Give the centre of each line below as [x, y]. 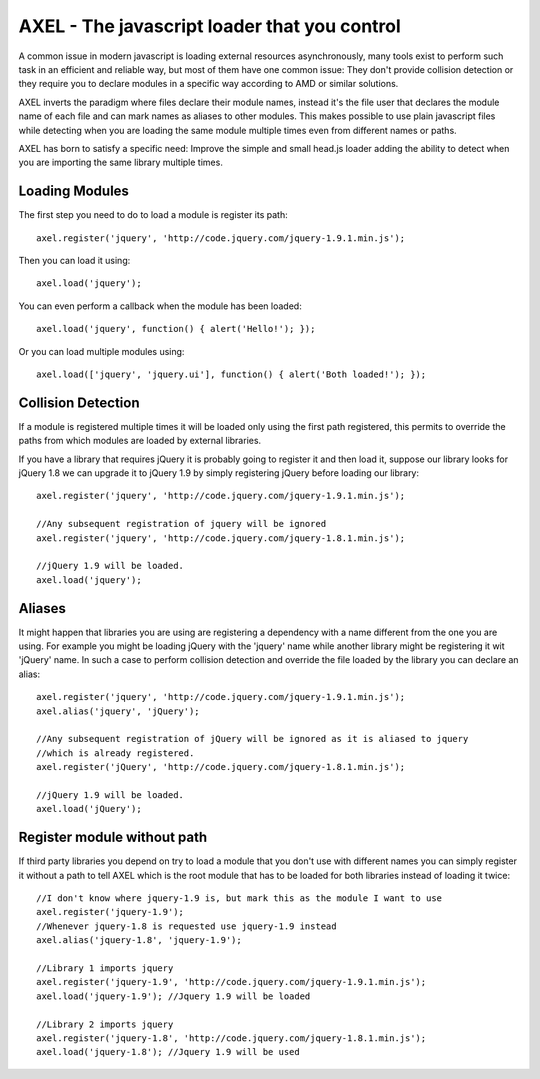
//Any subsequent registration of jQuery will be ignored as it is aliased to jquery [252, 739]
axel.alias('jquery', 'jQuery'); [118, 711]
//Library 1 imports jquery [105, 968]
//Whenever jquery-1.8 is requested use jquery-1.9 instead [186, 926]
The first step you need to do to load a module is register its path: [153, 215]
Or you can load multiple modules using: [101, 351]
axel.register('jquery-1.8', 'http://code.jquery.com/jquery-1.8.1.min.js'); [231, 1038]
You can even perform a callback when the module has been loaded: [160, 306]
